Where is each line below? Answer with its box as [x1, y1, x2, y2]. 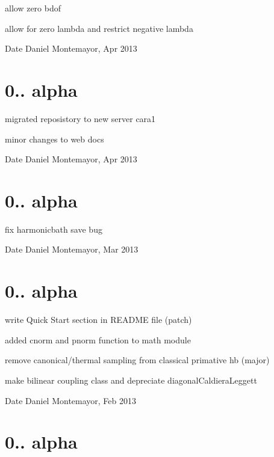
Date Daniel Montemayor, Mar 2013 [5, 243, 139, 256]
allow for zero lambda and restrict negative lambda [5, 22, 193, 34]
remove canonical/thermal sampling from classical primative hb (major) [5, 354, 270, 366]
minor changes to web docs [5, 132, 104, 145]
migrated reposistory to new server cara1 [5, 112, 156, 124]
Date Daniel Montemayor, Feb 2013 [5, 394, 137, 406]
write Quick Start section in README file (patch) [5, 313, 192, 326]
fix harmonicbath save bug [5, 222, 102, 235]
